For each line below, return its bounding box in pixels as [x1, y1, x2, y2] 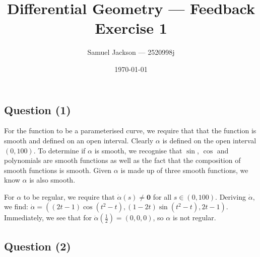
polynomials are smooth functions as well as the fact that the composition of [4, 155, 241, 165]
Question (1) [4, 102, 71, 117]
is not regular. [172, 212, 216, 223]
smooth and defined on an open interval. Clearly [4, 135, 154, 145]
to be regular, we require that [23, 191, 115, 202]
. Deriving [215, 191, 246, 202]
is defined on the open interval [162, 135, 256, 145]
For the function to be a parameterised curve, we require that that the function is [4, 125, 256, 136]
